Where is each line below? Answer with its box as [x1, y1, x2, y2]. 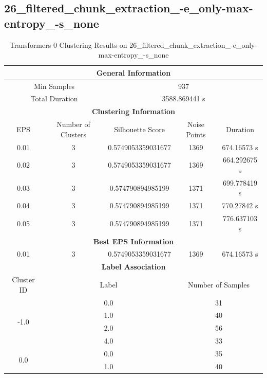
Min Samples [34, 80, 75, 91]
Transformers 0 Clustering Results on [9, 39, 127, 50]
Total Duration [30, 93, 78, 104]
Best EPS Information [93, 236, 174, 246]
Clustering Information [91, 106, 176, 117]
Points [186, 129, 206, 139]
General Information [96, 67, 171, 78]
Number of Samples [188, 279, 250, 290]
